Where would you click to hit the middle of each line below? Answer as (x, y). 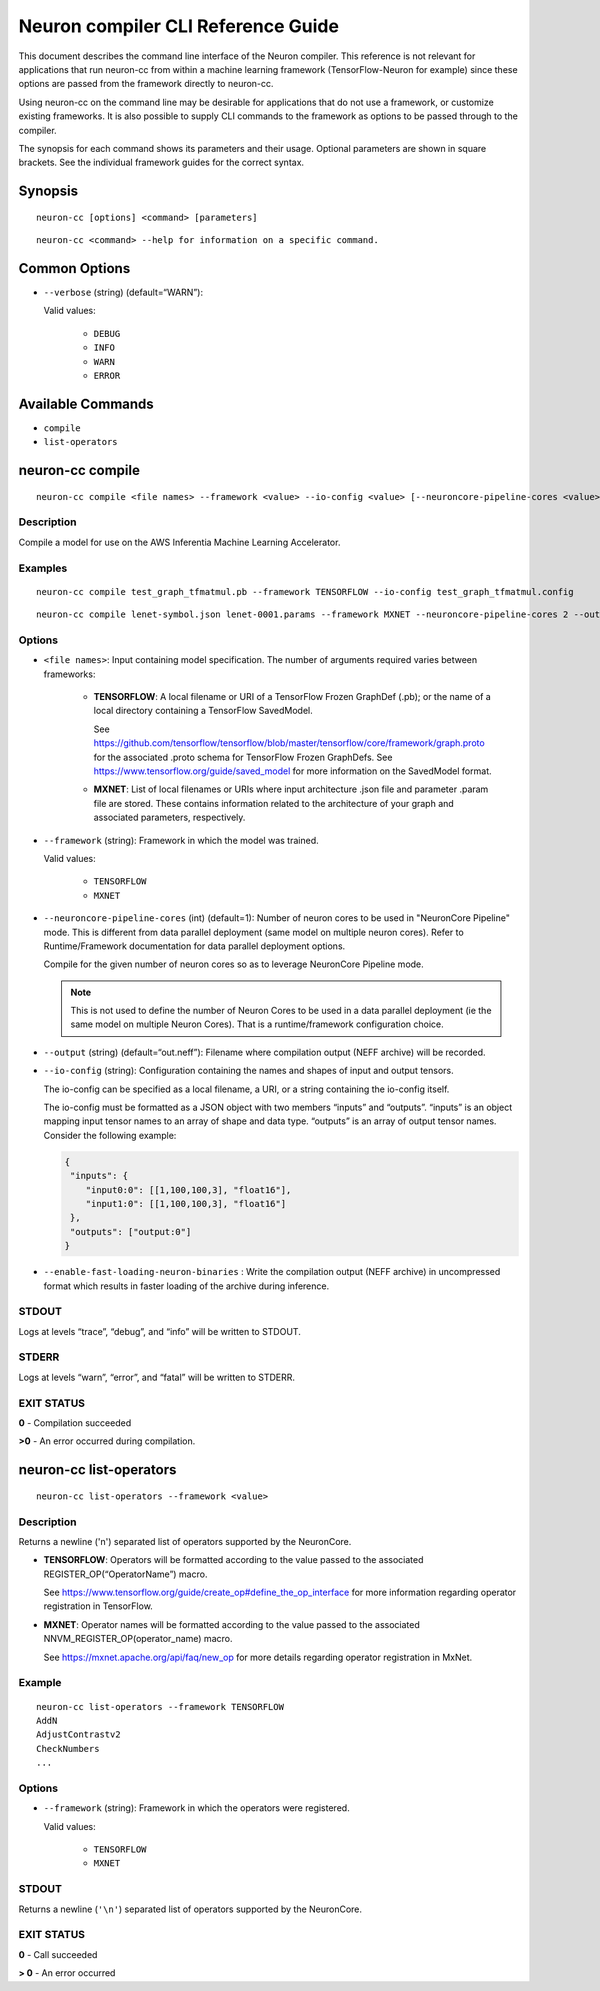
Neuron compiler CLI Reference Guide (179, 26)
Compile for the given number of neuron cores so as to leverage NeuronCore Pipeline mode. (233, 964)
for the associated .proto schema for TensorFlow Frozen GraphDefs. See (243, 757)
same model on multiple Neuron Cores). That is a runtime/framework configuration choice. (257, 1024)
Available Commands (86, 403)
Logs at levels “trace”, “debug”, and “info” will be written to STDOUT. (160, 1331)
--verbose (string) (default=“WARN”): (123, 292)
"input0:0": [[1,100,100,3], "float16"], (188, 1189)
